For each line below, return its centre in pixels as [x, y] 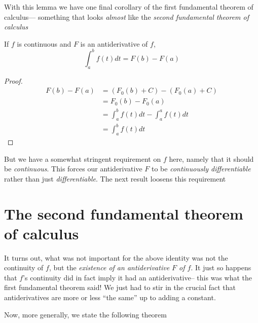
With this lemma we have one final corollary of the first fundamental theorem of [129, 7]
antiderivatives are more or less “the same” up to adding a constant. [110, 297]
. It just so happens [221, 267]
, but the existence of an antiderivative [109, 267]
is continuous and [44, 43]
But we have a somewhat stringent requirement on [83, 158]
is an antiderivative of [114, 43]
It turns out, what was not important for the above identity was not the [116, 257]
